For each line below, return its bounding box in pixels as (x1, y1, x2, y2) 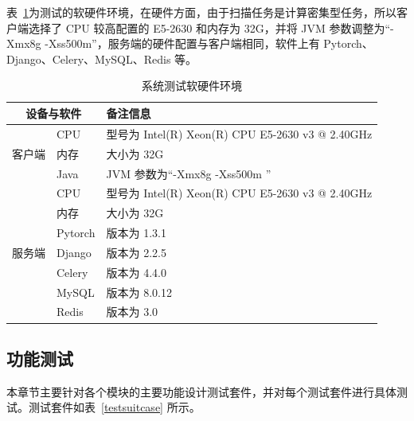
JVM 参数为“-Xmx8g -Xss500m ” (106, 165, 271, 181)
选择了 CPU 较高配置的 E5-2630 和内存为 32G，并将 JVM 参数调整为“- (28, 19, 394, 36)
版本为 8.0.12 (106, 283, 172, 300)
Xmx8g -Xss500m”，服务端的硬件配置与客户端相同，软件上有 (6, 35, 320, 52)
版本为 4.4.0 (106, 263, 166, 280)
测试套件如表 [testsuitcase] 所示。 (28, 399, 201, 415)
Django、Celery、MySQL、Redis (6, 50, 171, 67)
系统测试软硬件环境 (142, 77, 243, 94)
